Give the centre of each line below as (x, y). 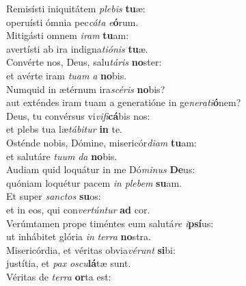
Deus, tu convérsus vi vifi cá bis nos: (78, 115)
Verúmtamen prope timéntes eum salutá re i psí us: (110, 223)
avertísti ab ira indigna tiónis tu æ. (77, 48)
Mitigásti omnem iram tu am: (68, 35)
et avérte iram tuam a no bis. (67, 75)
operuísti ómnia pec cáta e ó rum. (72, 22)
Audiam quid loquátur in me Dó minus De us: (101, 169)
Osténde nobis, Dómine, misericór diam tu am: (101, 142)
